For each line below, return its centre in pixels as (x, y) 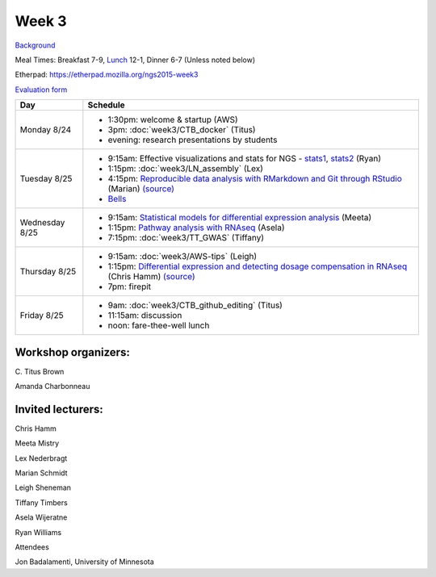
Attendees (32, 547)
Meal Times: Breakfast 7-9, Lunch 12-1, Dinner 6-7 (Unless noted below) (135, 60)
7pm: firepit (130, 286)
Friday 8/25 (42, 316)
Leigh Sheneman (43, 487)
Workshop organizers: (73, 352)
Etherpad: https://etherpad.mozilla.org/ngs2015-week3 (107, 75)
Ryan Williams (38, 532)
